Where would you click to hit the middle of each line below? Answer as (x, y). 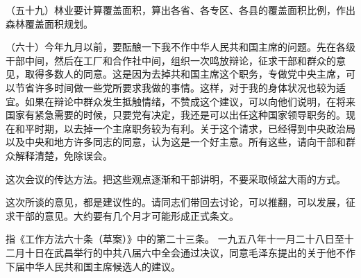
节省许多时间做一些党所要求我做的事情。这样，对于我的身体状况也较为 (175, 87)
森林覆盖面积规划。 (49, 23)
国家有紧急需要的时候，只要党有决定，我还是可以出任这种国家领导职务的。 (176, 115)
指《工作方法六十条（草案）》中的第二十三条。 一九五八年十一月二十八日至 (175, 239)
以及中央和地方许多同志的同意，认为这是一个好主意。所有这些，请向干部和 (176, 142)
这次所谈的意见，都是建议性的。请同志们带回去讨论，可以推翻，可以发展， (176, 202)
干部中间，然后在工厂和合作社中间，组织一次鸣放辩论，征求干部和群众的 (171, 60)
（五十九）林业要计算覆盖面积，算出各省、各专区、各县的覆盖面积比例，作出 (180, 10)
